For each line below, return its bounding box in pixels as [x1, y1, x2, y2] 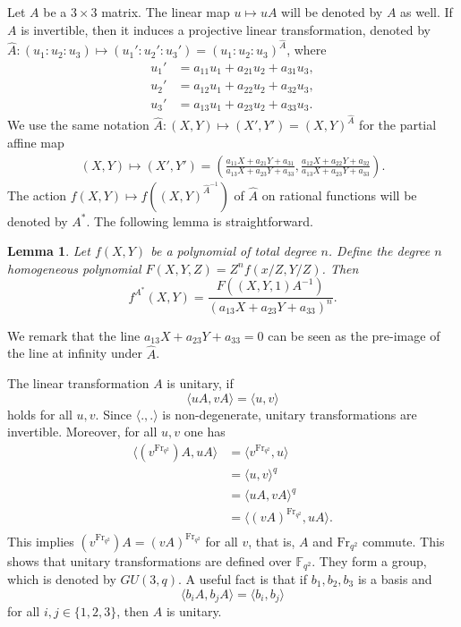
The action [7, 185, 67, 204]
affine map [7, 132, 64, 151]
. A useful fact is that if [178, 570, 308, 589]
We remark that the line [7, 326, 141, 344]
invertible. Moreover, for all [7, 422, 158, 441]
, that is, [248, 531, 295, 550]
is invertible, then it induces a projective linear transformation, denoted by [21, 20, 431, 38]
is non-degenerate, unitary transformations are [162, 404, 417, 423]
